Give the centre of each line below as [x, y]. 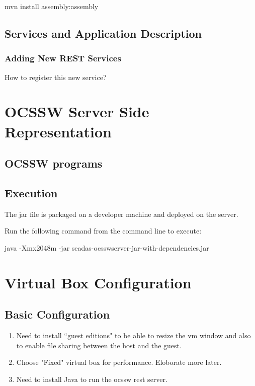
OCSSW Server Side [77, 111]
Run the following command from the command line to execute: [103, 231]
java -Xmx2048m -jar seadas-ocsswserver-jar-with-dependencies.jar [107, 247]
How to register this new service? [56, 77]
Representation [58, 131]
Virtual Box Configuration [98, 282]
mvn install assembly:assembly [52, 6]
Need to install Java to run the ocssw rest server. [92, 379]
